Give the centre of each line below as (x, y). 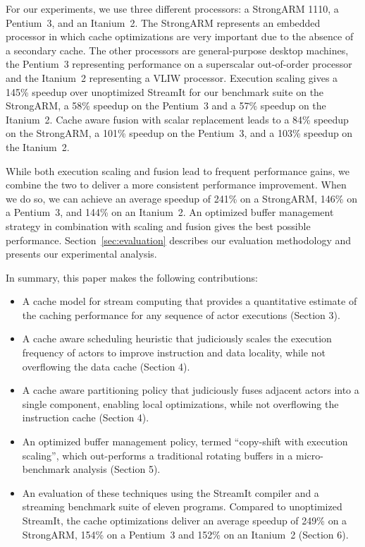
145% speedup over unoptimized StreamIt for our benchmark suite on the (165, 91)
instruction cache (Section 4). (86, 417)
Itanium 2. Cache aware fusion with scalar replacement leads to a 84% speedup (177, 119)
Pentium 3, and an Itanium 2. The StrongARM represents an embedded (163, 22)
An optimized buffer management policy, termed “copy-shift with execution (185, 441)
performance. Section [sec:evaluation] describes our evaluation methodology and (179, 240)
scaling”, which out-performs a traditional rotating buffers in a (157, 455)
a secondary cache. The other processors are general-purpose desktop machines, (177, 50)
